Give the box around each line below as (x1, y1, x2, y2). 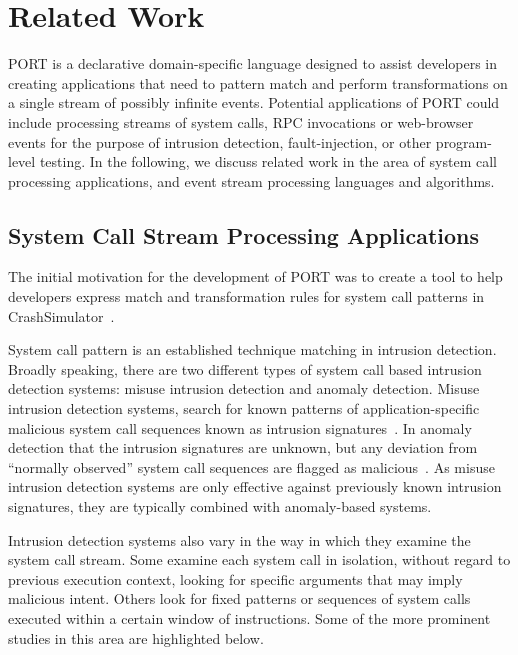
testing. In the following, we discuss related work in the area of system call (39, 151, 497, 172)
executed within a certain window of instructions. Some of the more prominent (8, 607, 491, 628)
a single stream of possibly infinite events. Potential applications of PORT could (8, 92, 500, 113)
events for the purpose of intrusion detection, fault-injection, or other (8, 131, 432, 152)
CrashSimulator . (8, 305, 115, 326)
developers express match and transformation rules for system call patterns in (8, 286, 485, 307)
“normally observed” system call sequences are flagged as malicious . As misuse (8, 456, 495, 477)
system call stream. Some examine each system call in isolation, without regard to (8, 549, 511, 570)
